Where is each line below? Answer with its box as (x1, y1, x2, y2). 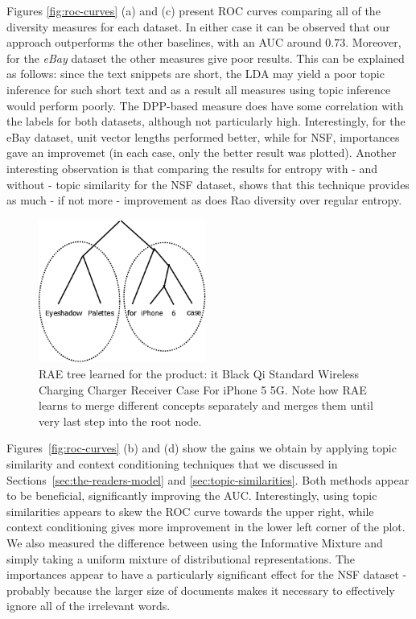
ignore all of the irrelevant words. (6, 597, 171, 614)
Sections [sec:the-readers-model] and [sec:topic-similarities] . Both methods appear (6, 471, 410, 488)
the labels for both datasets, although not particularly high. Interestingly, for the (6, 113, 406, 130)
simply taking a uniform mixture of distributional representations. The (6, 550, 356, 567)
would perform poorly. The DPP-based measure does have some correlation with (6, 97, 404, 113)
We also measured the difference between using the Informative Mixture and (6, 534, 383, 551)
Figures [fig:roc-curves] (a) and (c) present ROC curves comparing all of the (6, 2, 381, 19)
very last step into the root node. (39, 412, 202, 429)
